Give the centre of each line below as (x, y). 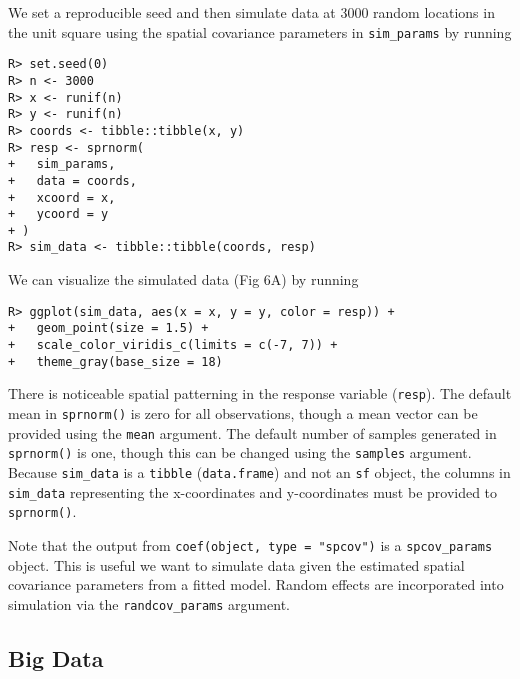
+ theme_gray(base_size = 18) (115, 361)
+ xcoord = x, (62, 197)
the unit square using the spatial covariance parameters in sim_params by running (260, 31)
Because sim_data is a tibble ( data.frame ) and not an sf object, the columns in (259, 471)
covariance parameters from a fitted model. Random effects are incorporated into (256, 584)
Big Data (56, 657)
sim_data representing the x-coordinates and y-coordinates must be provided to (253, 491)
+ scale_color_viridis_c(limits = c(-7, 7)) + (173, 345)
